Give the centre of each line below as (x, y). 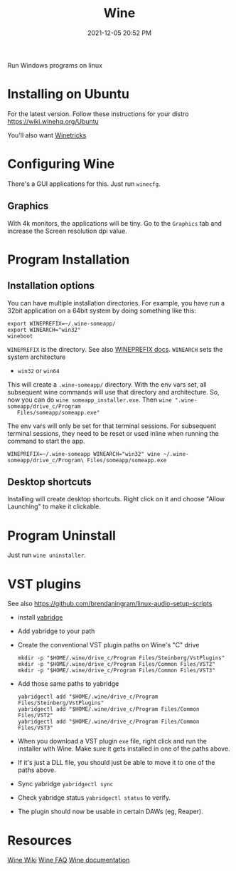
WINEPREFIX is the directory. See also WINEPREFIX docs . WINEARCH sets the (115, 349)
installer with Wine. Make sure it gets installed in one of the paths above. (124, 749)
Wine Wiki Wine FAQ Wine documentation (69, 860)
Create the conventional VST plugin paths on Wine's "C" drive (108, 645)
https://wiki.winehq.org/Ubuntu (53, 121)
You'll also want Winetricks (47, 135)
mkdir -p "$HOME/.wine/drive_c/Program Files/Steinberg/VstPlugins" (121, 658)
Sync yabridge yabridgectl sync (65, 784)
